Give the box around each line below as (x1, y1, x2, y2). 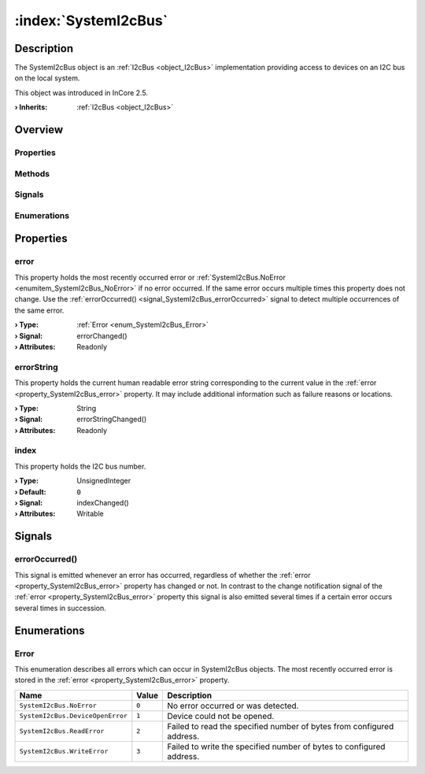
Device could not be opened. (166, 710, 275, 721)
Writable (76, 509, 104, 519)
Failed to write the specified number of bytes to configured (166, 741, 386, 752)
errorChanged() (76, 331, 128, 340)
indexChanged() (76, 498, 129, 508)
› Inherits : (14, 102, 48, 112)
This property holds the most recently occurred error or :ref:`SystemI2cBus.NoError (14, 272, 286, 282)
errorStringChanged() (76, 414, 147, 424)
